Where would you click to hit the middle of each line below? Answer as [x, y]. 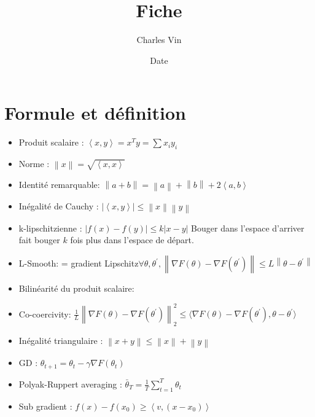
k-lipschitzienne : [50, 228]
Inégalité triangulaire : [61, 340]
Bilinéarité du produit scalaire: [76, 288]
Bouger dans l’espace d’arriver [248, 228]
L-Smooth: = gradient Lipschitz [79, 263]
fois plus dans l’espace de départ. [132, 240]
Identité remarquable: [59, 185]
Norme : [34, 164]
